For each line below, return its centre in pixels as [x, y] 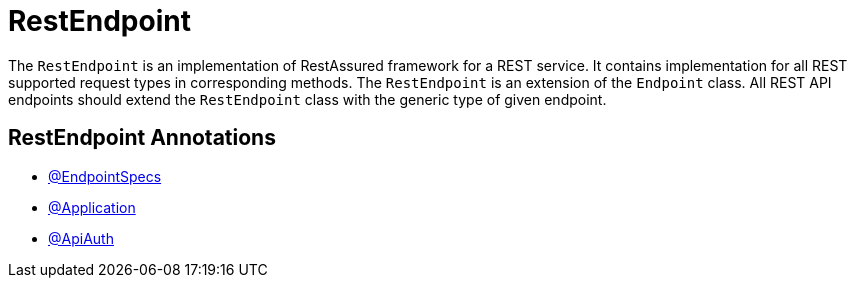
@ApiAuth [81, 238]
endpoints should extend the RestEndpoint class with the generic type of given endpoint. [307, 99]
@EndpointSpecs [105, 176]
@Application [92, 207]
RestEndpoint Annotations [142, 138]
